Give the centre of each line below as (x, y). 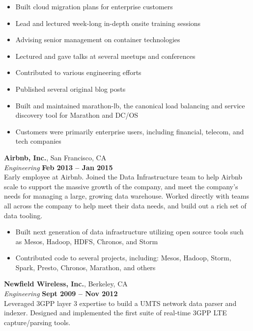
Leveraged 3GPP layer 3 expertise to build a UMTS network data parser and (120, 303)
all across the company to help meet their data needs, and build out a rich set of (125, 205)
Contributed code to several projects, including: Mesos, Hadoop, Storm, (123, 258)
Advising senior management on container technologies (98, 39)
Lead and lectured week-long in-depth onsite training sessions (108, 23)
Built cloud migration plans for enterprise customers (94, 6)
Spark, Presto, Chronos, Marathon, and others (85, 267)
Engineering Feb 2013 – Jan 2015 (58, 167)
